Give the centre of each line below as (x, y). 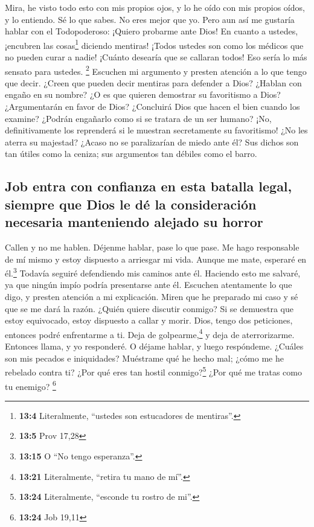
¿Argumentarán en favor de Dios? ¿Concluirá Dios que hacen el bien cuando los (152, 107)
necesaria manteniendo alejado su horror (134, 222)
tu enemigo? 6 (30, 385)
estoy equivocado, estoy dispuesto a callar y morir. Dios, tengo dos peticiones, (149, 320)
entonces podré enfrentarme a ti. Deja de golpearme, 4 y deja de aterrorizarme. (150, 333)
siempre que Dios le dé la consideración (131, 204)
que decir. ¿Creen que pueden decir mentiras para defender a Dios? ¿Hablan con (153, 82)
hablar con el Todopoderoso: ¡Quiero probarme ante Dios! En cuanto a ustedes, (152, 31)
